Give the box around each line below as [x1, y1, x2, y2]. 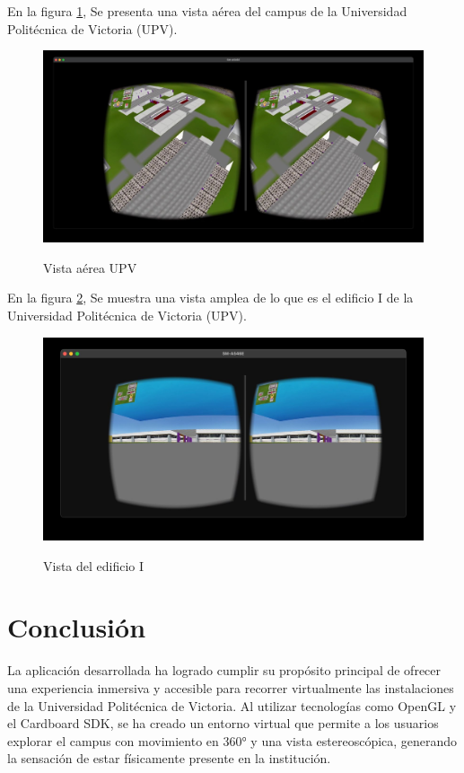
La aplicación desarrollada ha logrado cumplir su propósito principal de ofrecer [7, 661, 442, 680]
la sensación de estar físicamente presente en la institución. [7, 749, 331, 768]
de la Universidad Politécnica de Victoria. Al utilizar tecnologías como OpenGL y [7, 696, 457, 715]
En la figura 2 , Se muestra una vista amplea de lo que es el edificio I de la [7, 288, 414, 307]
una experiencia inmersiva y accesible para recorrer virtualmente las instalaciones [7, 679, 454, 698]
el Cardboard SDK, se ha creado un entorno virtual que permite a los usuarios [7, 714, 439, 733]
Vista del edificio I [43, 556, 144, 575]
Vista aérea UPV [43, 258, 137, 277]
